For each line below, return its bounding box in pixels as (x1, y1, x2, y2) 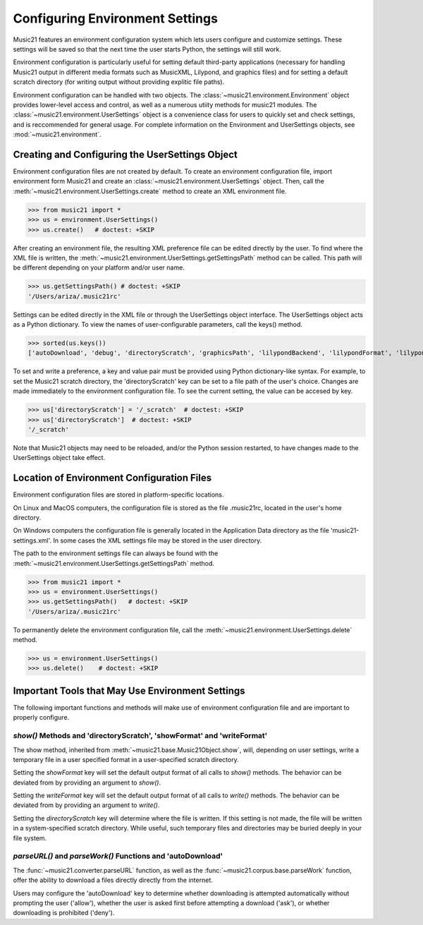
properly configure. (13, 713, 70, 722)
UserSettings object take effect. (13, 454, 106, 462)
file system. (13, 833, 47, 842)
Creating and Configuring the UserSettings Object (13, 148, 238, 160)
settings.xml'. (13, 536, 52, 545)
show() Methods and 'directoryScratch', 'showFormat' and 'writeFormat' (13, 731, 268, 741)
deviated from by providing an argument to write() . (13, 801, 160, 809)
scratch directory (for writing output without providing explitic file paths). (13, 78, 225, 86)
